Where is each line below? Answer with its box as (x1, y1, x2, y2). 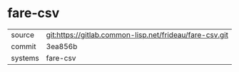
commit (11, 41, 36, 51)
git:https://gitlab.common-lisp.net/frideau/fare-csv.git (46, 30, 228, 40)
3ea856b (46, 41, 78, 51)
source (11, 30, 34, 40)
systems (11, 53, 39, 63)
